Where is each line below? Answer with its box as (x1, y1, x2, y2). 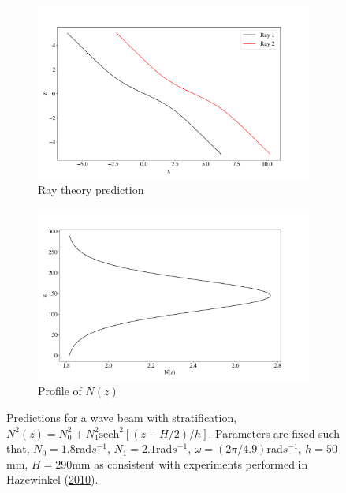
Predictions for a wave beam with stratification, (6, 409, 237, 426)
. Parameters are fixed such (208, 424, 340, 441)
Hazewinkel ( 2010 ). (6, 471, 99, 487)
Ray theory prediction (38, 181, 144, 198)
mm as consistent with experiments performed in (72, 455, 308, 472)
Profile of (38, 383, 82, 399)
